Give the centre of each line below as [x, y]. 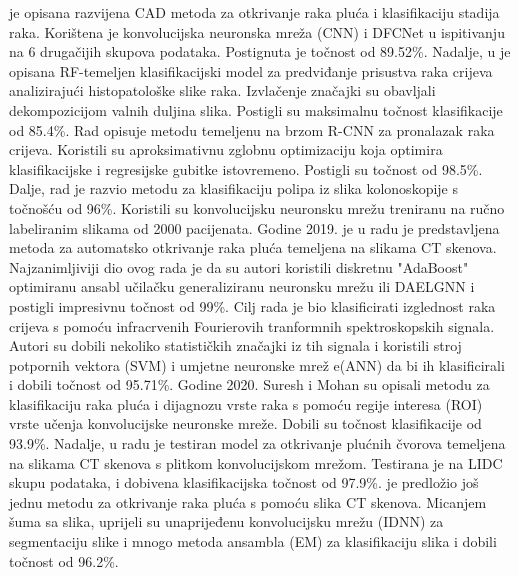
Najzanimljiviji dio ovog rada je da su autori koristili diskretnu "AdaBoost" [239, 266]
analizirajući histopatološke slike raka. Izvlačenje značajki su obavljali [222, 90]
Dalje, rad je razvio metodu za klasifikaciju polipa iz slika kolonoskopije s [233, 188]
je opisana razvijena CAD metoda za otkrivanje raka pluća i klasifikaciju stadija [254, 12]
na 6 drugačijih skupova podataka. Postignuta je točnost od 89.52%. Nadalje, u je [260, 51]
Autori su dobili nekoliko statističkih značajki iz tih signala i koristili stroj [235, 345]
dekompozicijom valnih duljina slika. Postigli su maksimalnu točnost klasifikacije [256, 109]
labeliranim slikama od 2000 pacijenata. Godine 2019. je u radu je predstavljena [254, 227]
